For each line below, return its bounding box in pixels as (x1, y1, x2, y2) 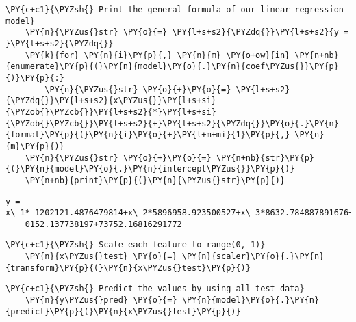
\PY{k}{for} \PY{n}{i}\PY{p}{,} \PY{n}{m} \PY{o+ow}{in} (25, 50, 290, 60)
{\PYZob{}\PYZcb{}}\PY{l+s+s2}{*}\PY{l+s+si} (5, 107, 216, 117)
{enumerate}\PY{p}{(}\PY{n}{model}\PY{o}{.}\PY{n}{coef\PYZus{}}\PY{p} (5, 62, 339, 72)
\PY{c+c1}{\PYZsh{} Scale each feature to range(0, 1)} (5, 240, 266, 250)
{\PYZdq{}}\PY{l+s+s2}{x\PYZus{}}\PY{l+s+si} (5, 96, 216, 106)
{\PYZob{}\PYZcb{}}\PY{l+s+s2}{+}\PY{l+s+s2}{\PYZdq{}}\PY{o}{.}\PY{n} (5, 118, 339, 129)
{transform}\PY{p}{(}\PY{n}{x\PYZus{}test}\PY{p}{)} (5, 263, 251, 273)
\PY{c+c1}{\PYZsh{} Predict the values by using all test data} (5, 284, 305, 294)
